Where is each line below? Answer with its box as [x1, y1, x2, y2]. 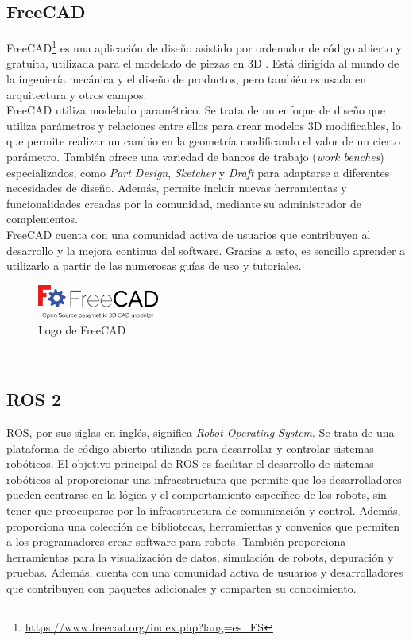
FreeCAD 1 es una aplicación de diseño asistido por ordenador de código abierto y [6, 37, 402, 56]
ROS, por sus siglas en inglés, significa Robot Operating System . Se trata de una [6, 424, 395, 441]
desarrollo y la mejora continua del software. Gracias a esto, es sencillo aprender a [6, 241, 406, 258]
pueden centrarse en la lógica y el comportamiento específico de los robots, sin [6, 486, 387, 503]
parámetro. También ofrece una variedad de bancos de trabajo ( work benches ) [6, 149, 384, 165]
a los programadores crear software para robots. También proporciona [6, 533, 346, 550]
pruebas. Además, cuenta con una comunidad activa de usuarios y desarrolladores [6, 564, 403, 581]
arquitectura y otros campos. [6, 86, 147, 102]
